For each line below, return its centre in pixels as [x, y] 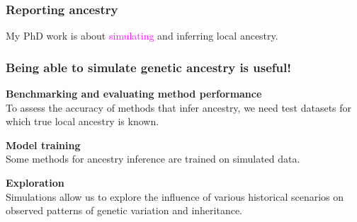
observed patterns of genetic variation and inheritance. [124, 210]
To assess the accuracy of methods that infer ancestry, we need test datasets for [179, 107]
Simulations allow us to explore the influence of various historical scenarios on [175, 196]
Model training [43, 145]
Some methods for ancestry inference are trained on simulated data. [153, 159]
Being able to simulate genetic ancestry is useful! [148, 67]
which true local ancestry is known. [83, 121]
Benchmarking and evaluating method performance [134, 94]
